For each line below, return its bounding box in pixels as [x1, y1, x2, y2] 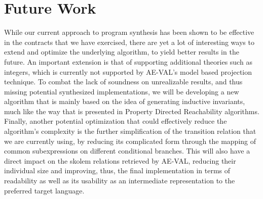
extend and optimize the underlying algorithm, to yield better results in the [4, 46, 239, 57]
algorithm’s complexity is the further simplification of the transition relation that [4, 126, 256, 136]
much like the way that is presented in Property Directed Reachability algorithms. [4, 106, 259, 116]
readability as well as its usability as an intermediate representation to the [4, 175, 235, 186]
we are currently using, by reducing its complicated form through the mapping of [4, 135, 256, 146]
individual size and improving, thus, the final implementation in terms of [4, 165, 231, 176]
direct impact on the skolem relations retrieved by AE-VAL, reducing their [4, 155, 236, 166]
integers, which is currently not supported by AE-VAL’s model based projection [4, 66, 252, 77]
